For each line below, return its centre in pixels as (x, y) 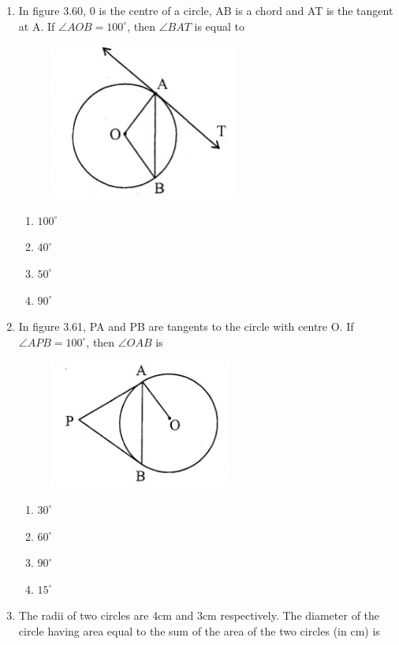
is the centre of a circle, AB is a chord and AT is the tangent (246, 10)
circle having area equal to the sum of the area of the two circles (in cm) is (199, 630)
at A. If (37, 26)
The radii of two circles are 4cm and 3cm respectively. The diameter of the (199, 615)
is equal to (219, 26)
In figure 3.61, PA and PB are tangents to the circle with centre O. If (186, 326)
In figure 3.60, (52, 10)
